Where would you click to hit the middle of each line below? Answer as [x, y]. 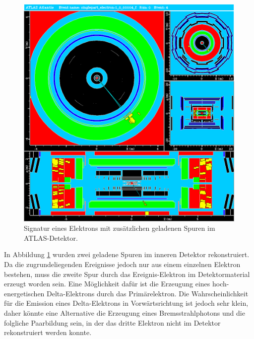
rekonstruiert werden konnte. [48, 332]
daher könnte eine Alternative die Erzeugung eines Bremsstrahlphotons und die [125, 313]
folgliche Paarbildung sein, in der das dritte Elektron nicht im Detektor [112, 322]
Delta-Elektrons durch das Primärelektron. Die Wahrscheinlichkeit [148, 293]
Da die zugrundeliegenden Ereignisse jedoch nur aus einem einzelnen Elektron [122, 264]
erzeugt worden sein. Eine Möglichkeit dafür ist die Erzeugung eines [107, 284]
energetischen [24, 293]
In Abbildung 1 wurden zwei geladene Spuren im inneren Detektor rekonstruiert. [127, 254]
